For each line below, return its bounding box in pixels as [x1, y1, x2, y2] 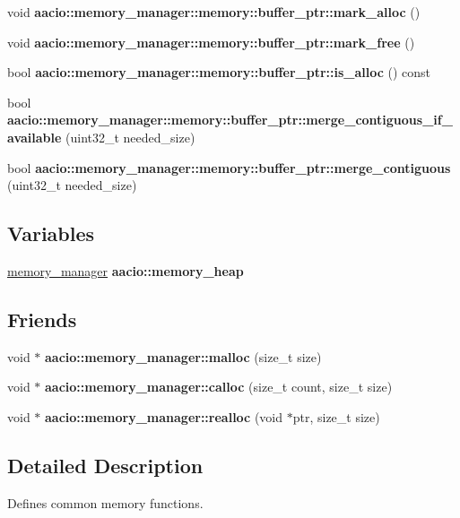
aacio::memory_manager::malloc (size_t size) [45, 347, 322, 366]
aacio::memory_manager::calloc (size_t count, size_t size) [45, 377, 393, 396]
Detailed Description [7, 451, 204, 479]
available [7, 127, 62, 146]
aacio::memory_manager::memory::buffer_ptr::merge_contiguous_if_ [7, 110, 453, 129]
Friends [7, 305, 77, 332]
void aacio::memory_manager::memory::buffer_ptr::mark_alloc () [7, 3, 421, 21]
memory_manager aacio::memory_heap [7, 261, 244, 280]
